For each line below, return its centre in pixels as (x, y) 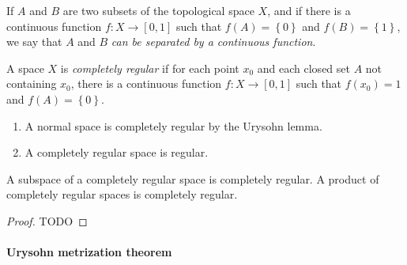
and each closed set (303, 68)
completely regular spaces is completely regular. (122, 194)
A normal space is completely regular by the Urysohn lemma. (173, 125)
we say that (34, 42)
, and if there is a (309, 10)
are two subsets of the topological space (158, 10)
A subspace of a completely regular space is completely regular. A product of (193, 178)
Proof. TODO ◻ (47, 220)
